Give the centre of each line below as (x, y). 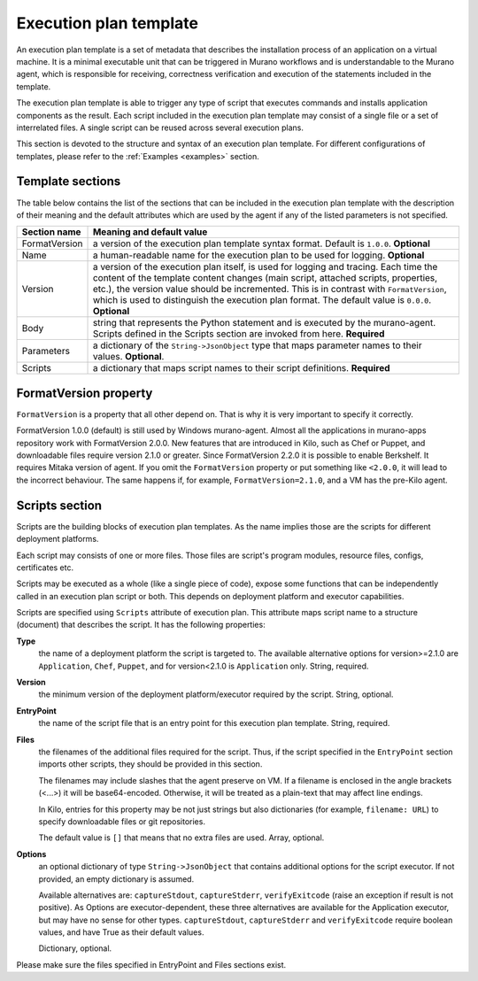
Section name (51, 232)
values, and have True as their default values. (121, 932)
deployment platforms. (58, 539)
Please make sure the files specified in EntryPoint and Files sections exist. (151, 964)
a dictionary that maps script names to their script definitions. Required (241, 368)
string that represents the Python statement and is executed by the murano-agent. (264, 323)
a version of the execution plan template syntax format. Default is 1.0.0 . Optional (262, 243)
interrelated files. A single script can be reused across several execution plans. (160, 127)
